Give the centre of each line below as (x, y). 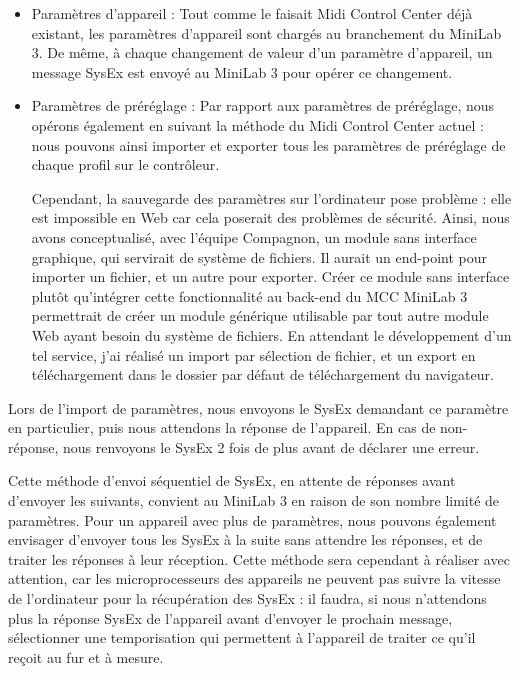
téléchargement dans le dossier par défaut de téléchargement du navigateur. (262, 374)
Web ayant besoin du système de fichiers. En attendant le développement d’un (271, 334)
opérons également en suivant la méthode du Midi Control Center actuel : (257, 124)
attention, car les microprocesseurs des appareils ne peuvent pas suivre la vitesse (254, 578)
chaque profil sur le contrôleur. (125, 164)
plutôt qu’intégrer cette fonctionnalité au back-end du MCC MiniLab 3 (249, 295)
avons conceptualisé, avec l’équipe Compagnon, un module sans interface (254, 236)
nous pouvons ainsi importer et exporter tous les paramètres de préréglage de (268, 144)
